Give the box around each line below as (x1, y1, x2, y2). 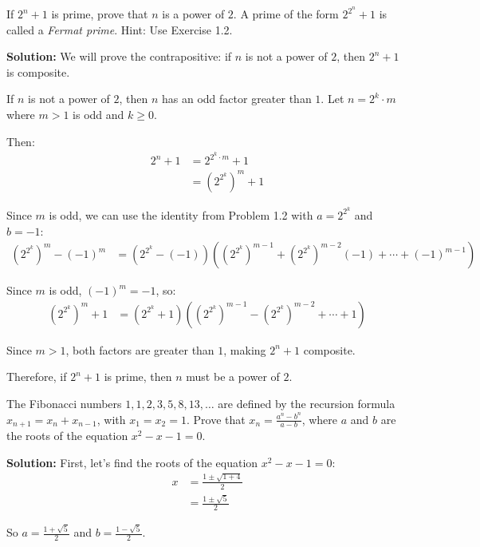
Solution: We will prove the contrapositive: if (6, 48, 232, 65)
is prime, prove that (51, 6, 148, 22)
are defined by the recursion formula (218, 394, 395, 411)
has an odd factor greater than (162, 90, 312, 107)
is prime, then (104, 368, 172, 385)
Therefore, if (6, 368, 67, 385)
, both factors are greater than (65, 341, 214, 358)
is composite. (6, 63, 70, 80)
